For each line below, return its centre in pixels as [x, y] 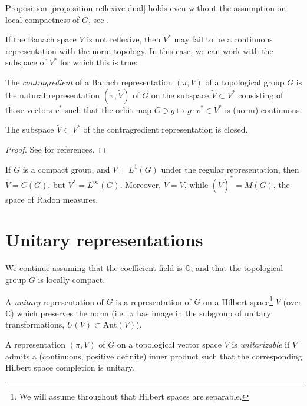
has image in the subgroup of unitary [204, 313]
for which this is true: [99, 62]
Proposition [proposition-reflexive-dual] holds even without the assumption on [146, 8]
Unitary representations [104, 240]
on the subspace [180, 95]
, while [196, 184]
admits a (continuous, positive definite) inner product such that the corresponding [154, 356]
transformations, [35, 324]
